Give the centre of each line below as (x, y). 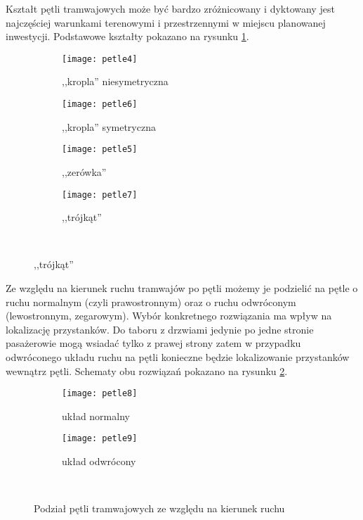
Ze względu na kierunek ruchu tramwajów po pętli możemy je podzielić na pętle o (182, 287)
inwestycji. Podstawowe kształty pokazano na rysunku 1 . (127, 36)
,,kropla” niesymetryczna (115, 81)
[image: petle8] (100, 394)
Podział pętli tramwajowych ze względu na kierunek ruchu (159, 508)
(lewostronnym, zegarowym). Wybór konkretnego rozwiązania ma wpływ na (169, 316)
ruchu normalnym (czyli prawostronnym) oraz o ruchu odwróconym (151, 302)
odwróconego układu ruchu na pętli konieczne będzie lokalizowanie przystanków (178, 356)
